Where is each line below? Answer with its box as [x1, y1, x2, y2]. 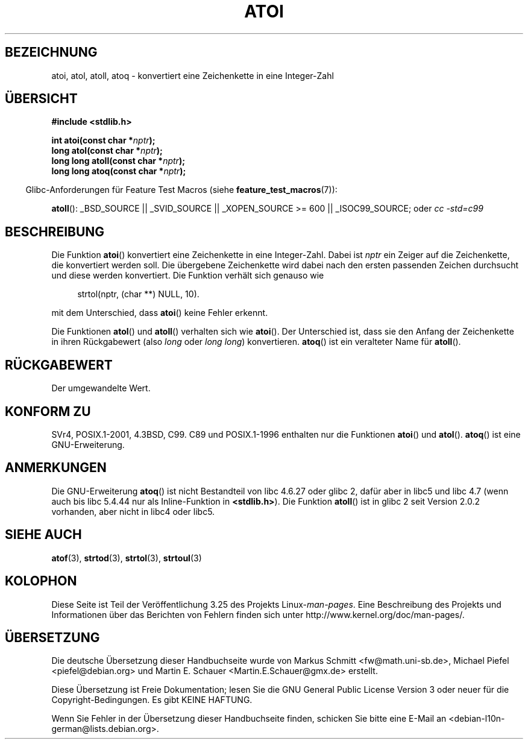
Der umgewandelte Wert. [51, 383, 151, 394]
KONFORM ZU [5, 403, 91, 419]
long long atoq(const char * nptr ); [51, 166, 186, 177]
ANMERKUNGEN [5, 460, 107, 476]
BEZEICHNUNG [5, 45, 98, 60]
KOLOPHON [5, 573, 77, 589]
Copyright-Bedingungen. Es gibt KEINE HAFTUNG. [51, 695, 253, 705]
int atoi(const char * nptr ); [51, 135, 156, 146]
